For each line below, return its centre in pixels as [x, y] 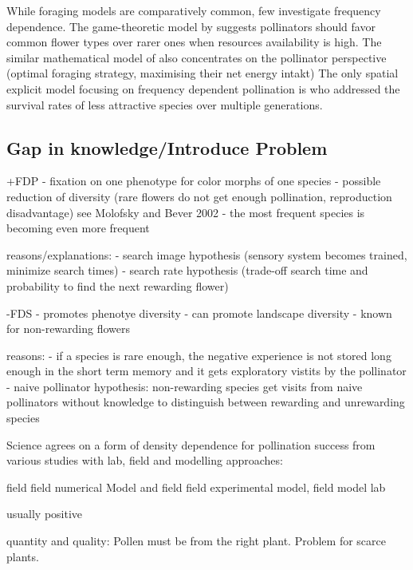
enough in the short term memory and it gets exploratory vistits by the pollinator [206, 371]
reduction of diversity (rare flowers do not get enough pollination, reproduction [199, 196]
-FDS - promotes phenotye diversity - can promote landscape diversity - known [199, 313]
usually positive [45, 514]
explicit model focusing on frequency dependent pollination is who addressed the [203, 88]
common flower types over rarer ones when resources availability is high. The [194, 42]
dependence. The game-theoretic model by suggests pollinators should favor [191, 26]
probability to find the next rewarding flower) [118, 285]
